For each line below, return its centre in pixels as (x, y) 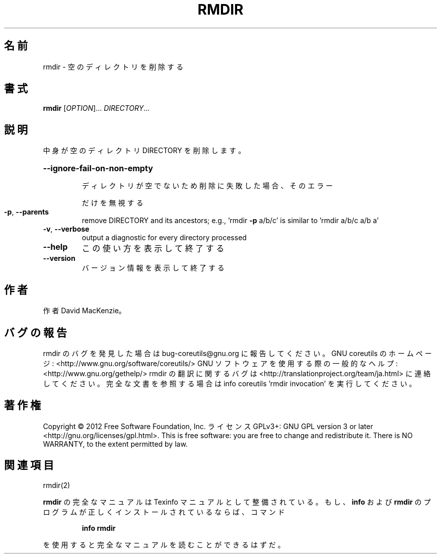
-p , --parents (26, 212)
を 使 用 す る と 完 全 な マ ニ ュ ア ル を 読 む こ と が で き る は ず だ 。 (164, 544)
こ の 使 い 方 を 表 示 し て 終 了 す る (153, 249)
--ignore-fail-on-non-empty (98, 168)
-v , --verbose (66, 229)
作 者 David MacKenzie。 (84, 311)
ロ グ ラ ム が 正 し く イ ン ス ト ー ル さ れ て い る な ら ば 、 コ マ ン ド (164, 512)
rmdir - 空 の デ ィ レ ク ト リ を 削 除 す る (113, 66)
